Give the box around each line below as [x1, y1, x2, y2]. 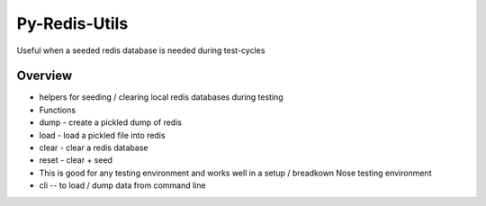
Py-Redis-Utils [16, 13, 129, 33]
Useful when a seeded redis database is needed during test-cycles [16, 45, 265, 56]
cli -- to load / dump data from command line [39, 180, 206, 191]
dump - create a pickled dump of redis [39, 117, 182, 128]
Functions [39, 104, 76, 115]
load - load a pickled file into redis [39, 130, 166, 140]
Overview [16, 68, 73, 84]
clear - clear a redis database [39, 142, 148, 153]
